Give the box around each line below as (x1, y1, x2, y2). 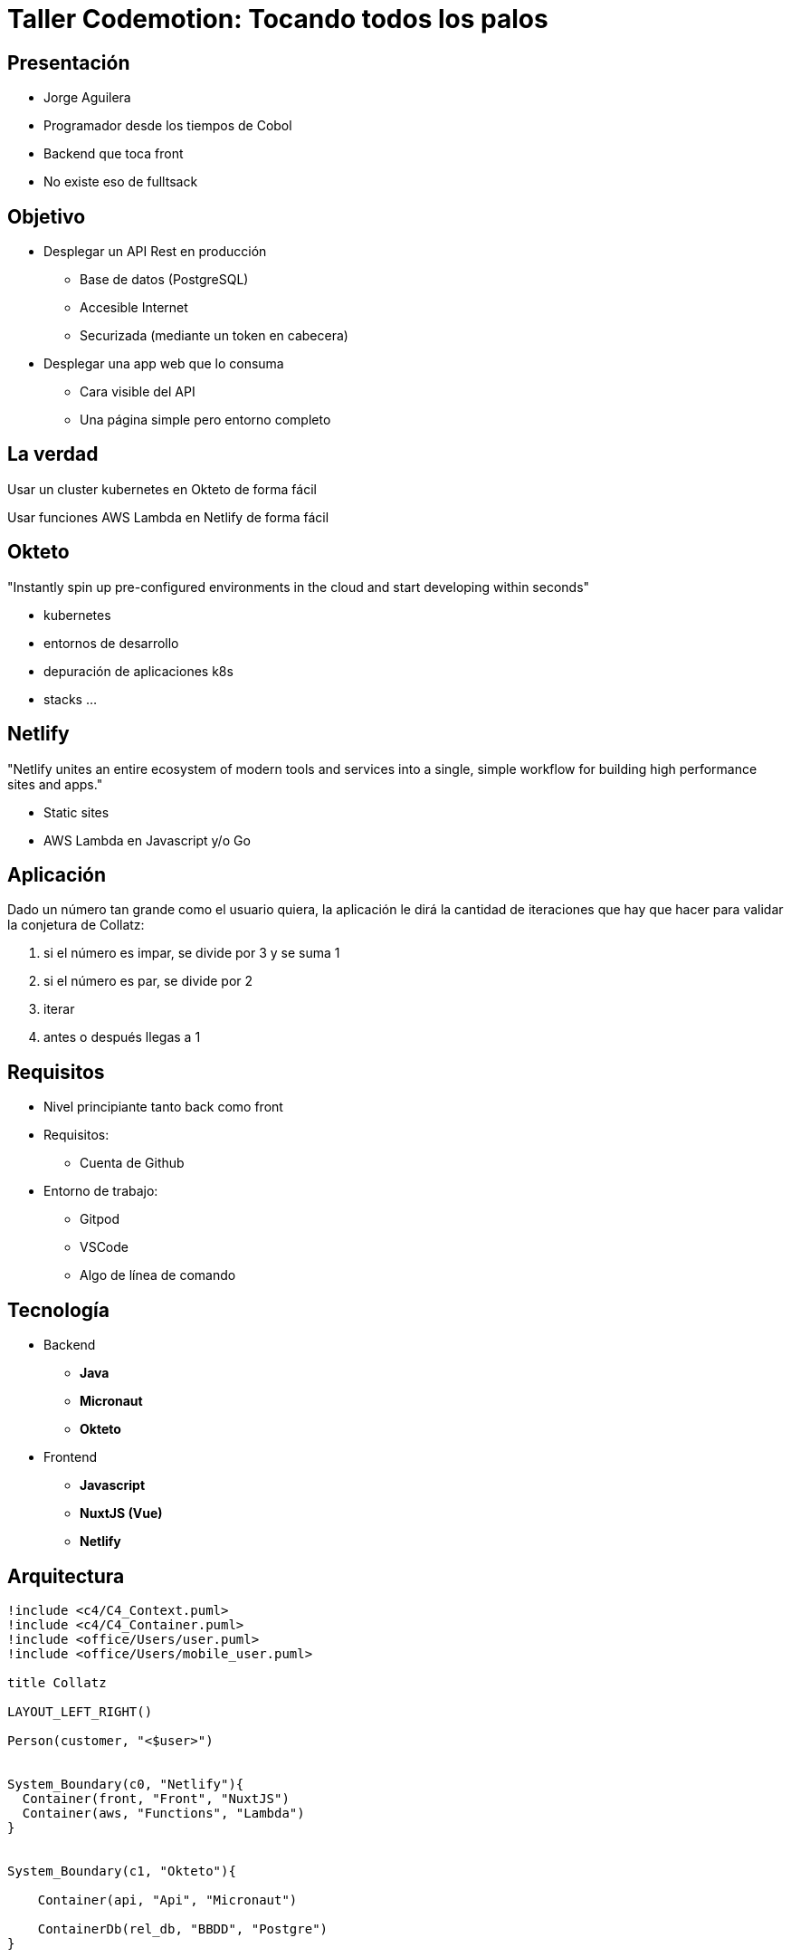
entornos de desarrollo (43, 635, 179, 651)
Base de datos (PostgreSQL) (80, 272, 249, 288)
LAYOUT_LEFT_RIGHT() (7, 1704, 153, 1719)
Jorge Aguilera (43, 90, 131, 106)
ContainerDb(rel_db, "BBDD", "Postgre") (37, 1921, 329, 1936)
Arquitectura (7, 1564, 125, 1588)
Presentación (7, 51, 130, 74)
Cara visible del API (80, 384, 195, 400)
